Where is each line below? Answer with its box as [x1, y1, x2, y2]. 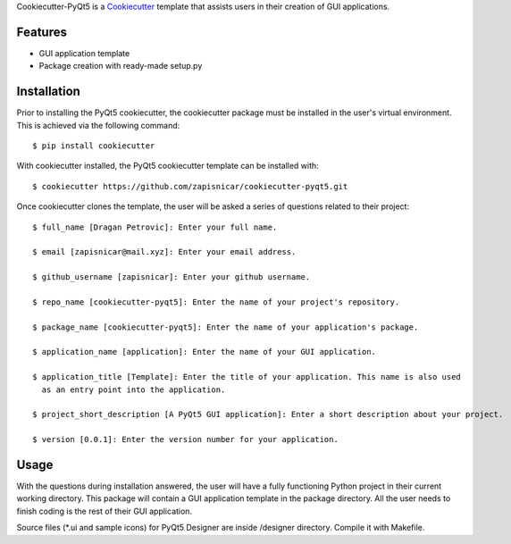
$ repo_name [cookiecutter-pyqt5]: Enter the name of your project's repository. [32, 297, 400, 307]
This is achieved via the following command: [16, 120, 180, 130]
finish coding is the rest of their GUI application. [16, 506, 192, 516]
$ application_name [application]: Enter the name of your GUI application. [32, 347, 377, 357]
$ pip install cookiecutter [32, 140, 155, 151]
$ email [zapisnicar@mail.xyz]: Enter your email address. [32, 247, 297, 257]
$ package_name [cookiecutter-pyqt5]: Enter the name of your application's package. [32, 322, 419, 332]
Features [16, 24, 67, 39]
